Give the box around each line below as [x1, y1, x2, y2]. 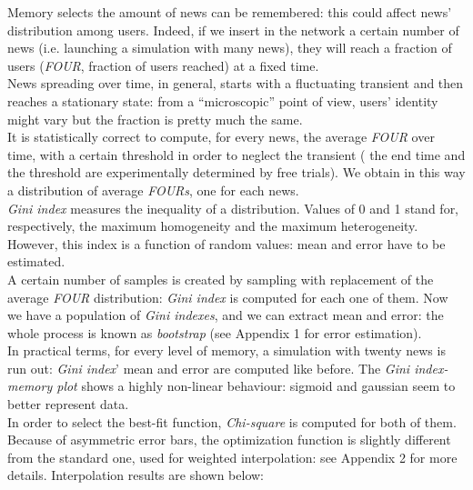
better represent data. [7, 395, 129, 414]
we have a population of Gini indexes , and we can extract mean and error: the [7, 305, 444, 325]
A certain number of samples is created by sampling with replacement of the [7, 269, 434, 288]
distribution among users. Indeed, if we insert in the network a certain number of [7, 20, 459, 39]
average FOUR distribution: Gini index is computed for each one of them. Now [7, 287, 448, 306]
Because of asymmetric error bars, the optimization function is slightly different [7, 430, 451, 449]
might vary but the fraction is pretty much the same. [7, 109, 303, 128]
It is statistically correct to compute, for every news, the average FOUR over [7, 127, 435, 146]
